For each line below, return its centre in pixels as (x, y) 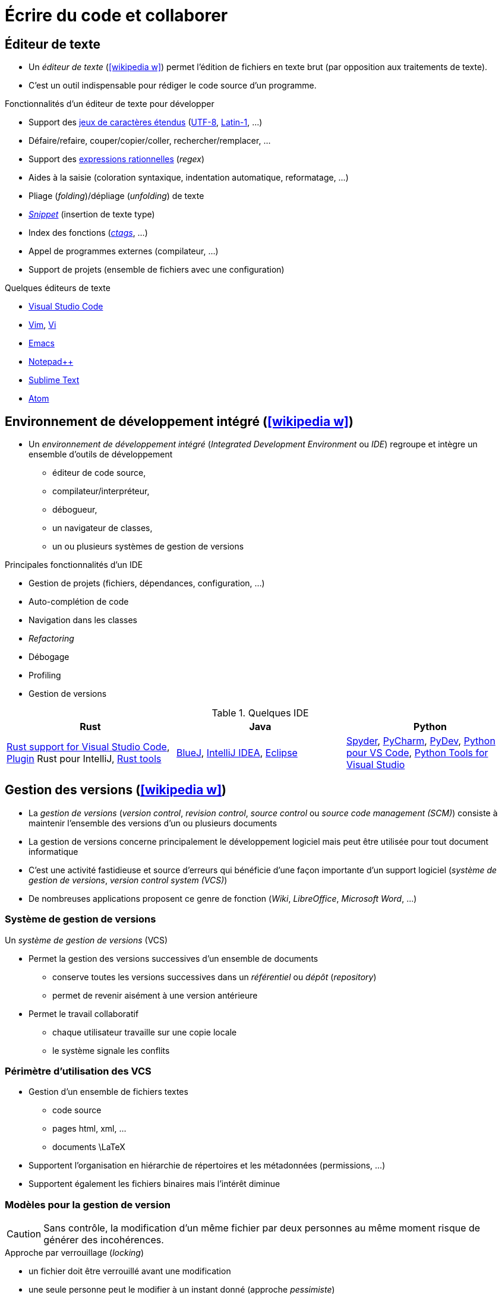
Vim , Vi (42, 325)
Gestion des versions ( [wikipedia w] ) (116, 790)
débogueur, (75, 510)
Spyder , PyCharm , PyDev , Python (421, 741)
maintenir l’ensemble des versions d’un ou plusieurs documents (153, 823)
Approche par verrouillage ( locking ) (75, 1253)
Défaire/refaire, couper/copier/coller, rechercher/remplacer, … (150, 141)
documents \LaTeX (89, 1147)
